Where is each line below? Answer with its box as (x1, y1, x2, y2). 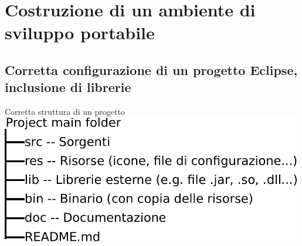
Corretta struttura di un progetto (5, 105, 125, 118)
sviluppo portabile (5, 20, 155, 45)
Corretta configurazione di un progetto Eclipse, (5, 60, 298, 78)
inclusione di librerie (5, 78, 131, 96)
